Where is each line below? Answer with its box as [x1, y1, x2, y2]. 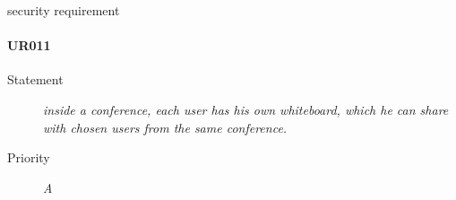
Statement [7, 70, 64, 89]
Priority [7, 148, 50, 167]
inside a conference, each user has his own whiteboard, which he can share [43, 100, 449, 118]
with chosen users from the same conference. [43, 117, 288, 136]
